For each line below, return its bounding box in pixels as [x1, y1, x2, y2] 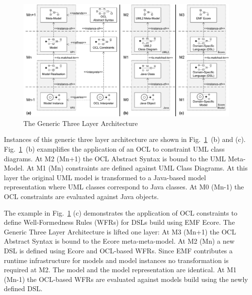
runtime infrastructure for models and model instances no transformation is [4, 255, 229, 265]
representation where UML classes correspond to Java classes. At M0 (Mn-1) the [4, 182, 244, 192]
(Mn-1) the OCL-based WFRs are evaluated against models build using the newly [4, 274, 248, 284]
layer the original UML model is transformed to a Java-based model [4, 172, 206, 182]
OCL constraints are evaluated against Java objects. [4, 191, 159, 202]
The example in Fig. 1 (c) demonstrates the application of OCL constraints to [4, 207, 237, 217]
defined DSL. [4, 283, 43, 294]
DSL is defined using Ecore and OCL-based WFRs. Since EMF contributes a [4, 246, 233, 255]
